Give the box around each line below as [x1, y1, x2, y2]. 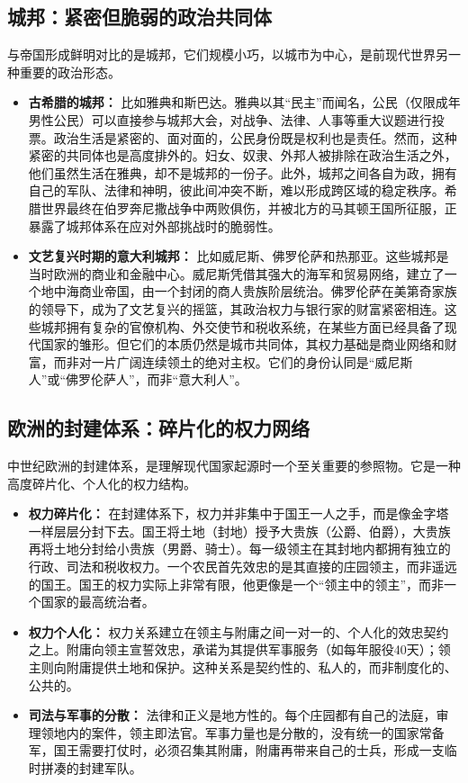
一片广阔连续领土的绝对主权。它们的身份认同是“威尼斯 [91, 352, 413, 371]
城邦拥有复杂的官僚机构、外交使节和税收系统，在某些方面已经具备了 [40, 317, 445, 336]
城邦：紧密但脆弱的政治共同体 [7, 3, 272, 31]
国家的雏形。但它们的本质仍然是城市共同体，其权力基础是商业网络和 [40, 335, 445, 354]
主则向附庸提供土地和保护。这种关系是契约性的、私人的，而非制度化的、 [28, 658, 457, 677]
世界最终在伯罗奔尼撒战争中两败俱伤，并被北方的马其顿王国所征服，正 [40, 198, 457, 217]
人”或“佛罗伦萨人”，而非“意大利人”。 [28, 370, 247, 389]
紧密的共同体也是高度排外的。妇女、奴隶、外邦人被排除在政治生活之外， [28, 146, 457, 165]
